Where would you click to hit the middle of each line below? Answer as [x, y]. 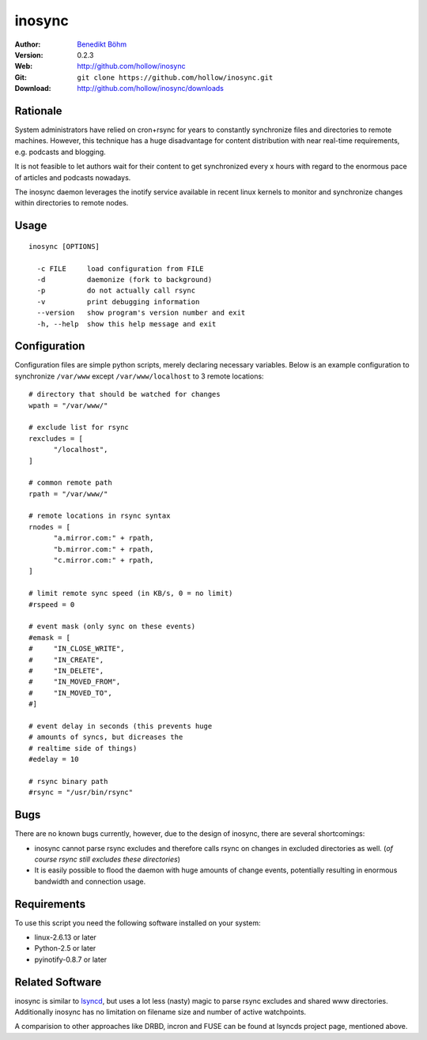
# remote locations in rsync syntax [100, 516]
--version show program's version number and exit [141, 313]
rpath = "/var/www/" [68, 494]
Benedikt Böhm [102, 44]
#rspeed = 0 [52, 604]
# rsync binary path [68, 781]
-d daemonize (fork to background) [125, 279]
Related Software [58, 982]
